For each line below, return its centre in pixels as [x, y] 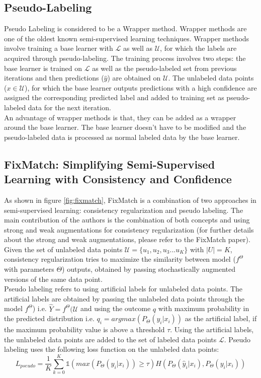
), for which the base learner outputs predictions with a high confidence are [141, 87]
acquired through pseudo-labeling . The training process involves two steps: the [125, 58]
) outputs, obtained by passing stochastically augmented [149, 269]
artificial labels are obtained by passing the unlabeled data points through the [124, 298]
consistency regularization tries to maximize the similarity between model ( [120, 259]
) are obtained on [134, 78]
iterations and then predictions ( [54, 78]
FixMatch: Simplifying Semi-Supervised [110, 164]
